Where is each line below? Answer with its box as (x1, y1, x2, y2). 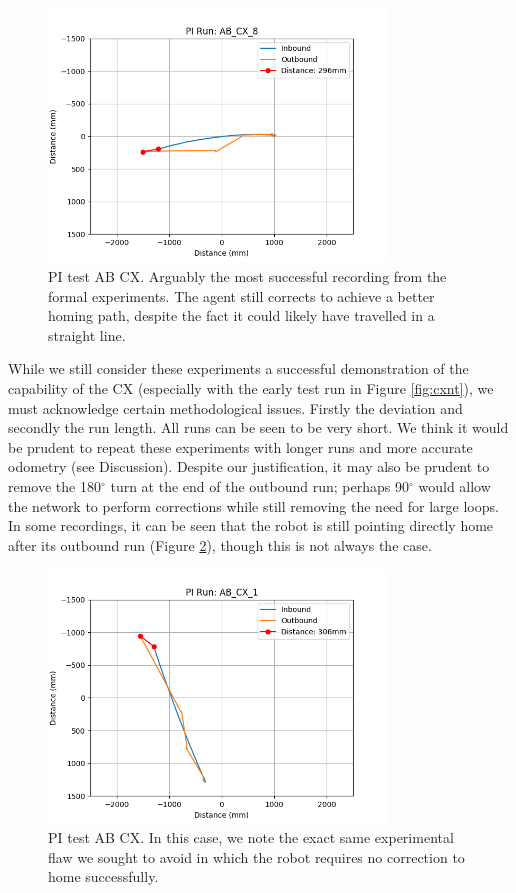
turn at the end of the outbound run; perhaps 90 (110, 475, 409, 496)
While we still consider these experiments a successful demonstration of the (8, 358, 469, 379)
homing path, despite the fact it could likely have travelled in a (48, 305, 435, 326)
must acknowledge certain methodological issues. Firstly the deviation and (8, 397, 463, 418)
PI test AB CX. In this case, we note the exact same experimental (48, 827, 454, 848)
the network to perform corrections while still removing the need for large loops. (8, 495, 499, 516)
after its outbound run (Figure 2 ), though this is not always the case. (8, 534, 432, 555)
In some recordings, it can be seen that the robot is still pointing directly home (8, 515, 494, 536)
